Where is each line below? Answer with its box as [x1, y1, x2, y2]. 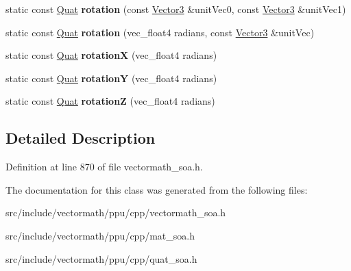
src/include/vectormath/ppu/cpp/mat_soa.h [5, 228, 195, 242]
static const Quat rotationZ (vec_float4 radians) [5, 94, 215, 108]
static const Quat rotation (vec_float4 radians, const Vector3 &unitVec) [5, 25, 315, 39]
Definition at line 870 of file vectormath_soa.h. [5, 159, 203, 174]
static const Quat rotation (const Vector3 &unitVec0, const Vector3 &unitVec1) [5, 2, 346, 16]
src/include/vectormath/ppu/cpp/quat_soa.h [5, 251, 197, 266]
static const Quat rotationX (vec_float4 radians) [5, 48, 217, 62]
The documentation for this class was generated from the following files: [5, 182, 308, 196]
